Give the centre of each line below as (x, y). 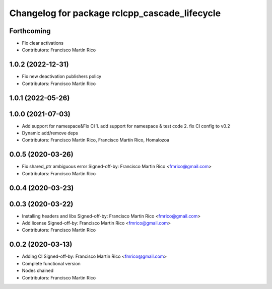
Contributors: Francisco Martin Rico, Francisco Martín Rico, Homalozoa (96, 140)
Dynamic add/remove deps (50, 133)
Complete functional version (51, 263)
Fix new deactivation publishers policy (62, 77)
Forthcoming (30, 31)
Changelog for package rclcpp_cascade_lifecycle (115, 13)
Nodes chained (38, 271)
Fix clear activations (43, 43)
